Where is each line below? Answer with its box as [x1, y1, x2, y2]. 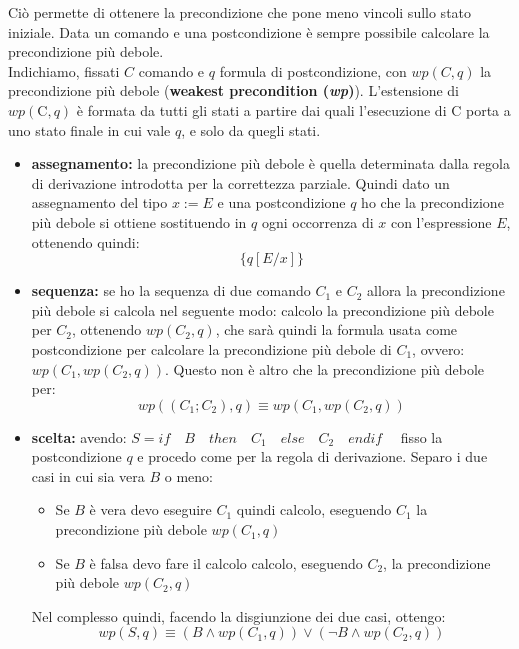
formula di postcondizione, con [219, 60, 407, 81]
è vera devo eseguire [89, 499, 212, 520]
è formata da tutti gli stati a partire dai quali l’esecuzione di [76, 99, 447, 120]
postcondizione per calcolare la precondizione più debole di [31, 338, 392, 359]
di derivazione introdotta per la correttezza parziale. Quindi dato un [31, 172, 450, 193]
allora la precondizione [367, 280, 505, 301]
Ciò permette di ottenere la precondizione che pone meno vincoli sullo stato [8, 2, 472, 22]
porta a [465, 99, 511, 120]
